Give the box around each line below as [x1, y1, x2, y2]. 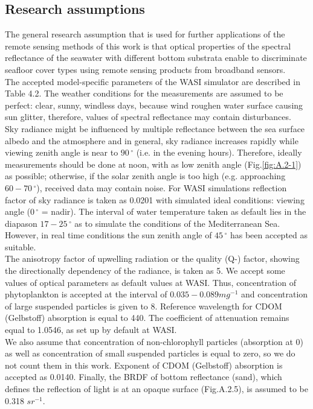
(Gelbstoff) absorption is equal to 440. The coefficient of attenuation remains [5, 311, 289, 324]
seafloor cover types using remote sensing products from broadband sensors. [5, 63, 286, 75]
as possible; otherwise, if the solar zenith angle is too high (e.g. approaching [5, 170, 286, 182]
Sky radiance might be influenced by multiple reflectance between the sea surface [5, 122, 305, 135]
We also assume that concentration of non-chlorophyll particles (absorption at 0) [5, 335, 304, 347]
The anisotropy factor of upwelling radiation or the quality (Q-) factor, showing [5, 252, 300, 265]
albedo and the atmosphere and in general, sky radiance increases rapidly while [5, 134, 298, 147]
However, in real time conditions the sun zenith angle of [5, 229, 212, 241]
